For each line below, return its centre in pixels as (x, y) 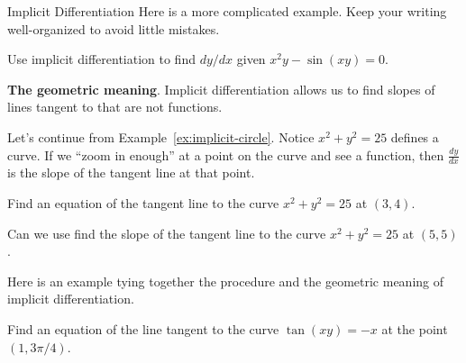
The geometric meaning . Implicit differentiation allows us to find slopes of (221, 89)
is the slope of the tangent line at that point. (131, 172)
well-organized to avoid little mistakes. (114, 28)
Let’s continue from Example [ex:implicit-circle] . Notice (161, 136)
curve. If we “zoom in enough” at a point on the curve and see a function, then (226, 154)
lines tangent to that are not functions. (115, 107)
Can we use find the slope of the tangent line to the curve (167, 233)
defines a (415, 136)
